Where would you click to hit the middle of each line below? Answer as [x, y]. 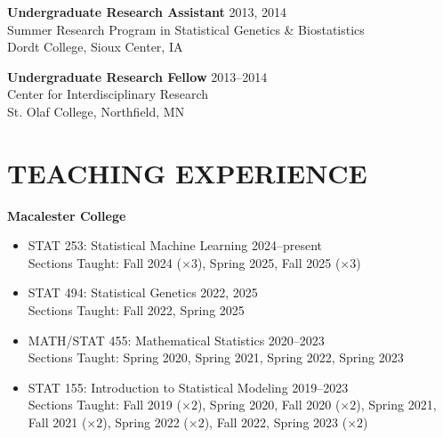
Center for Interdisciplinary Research [108, 94]
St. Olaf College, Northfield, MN [96, 111]
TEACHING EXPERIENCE [187, 172]
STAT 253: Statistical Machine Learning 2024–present [175, 245]
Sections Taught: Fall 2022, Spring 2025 [136, 310]
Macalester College [67, 215]
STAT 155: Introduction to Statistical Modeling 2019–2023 [188, 387]
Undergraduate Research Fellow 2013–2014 [137, 76]
